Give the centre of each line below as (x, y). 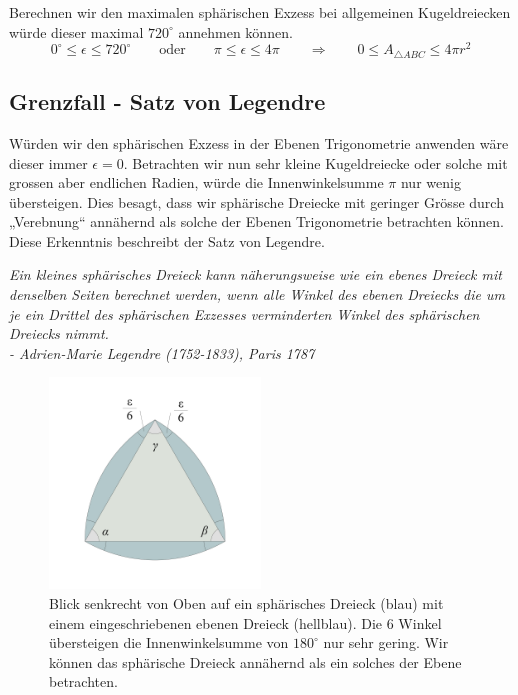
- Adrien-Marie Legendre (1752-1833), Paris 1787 (162, 352)
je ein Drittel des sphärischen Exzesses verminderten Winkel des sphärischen (244, 313)
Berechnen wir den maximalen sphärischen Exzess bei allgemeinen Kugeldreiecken (260, 12)
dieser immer (48, 162)
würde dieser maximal (76, 31)
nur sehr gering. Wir (386, 642)
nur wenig (430, 182)
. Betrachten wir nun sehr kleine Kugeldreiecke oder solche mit (315, 162)
